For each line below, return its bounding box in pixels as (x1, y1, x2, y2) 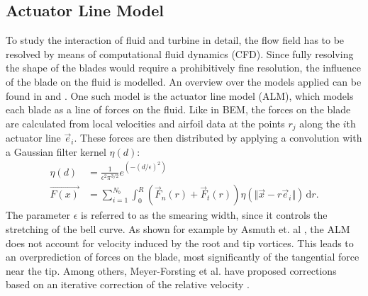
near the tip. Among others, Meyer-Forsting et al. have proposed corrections (6, 263, 337, 278)
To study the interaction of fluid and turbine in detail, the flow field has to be (6, 33, 345, 47)
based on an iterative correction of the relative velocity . (6, 277, 250, 292)
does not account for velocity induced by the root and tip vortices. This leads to (6, 235, 354, 250)
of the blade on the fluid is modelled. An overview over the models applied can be (6, 74, 362, 89)
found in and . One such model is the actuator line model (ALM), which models (6, 88, 354, 103)
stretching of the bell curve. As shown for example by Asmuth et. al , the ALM (6, 221, 350, 236)
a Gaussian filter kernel (6, 144, 106, 159)
